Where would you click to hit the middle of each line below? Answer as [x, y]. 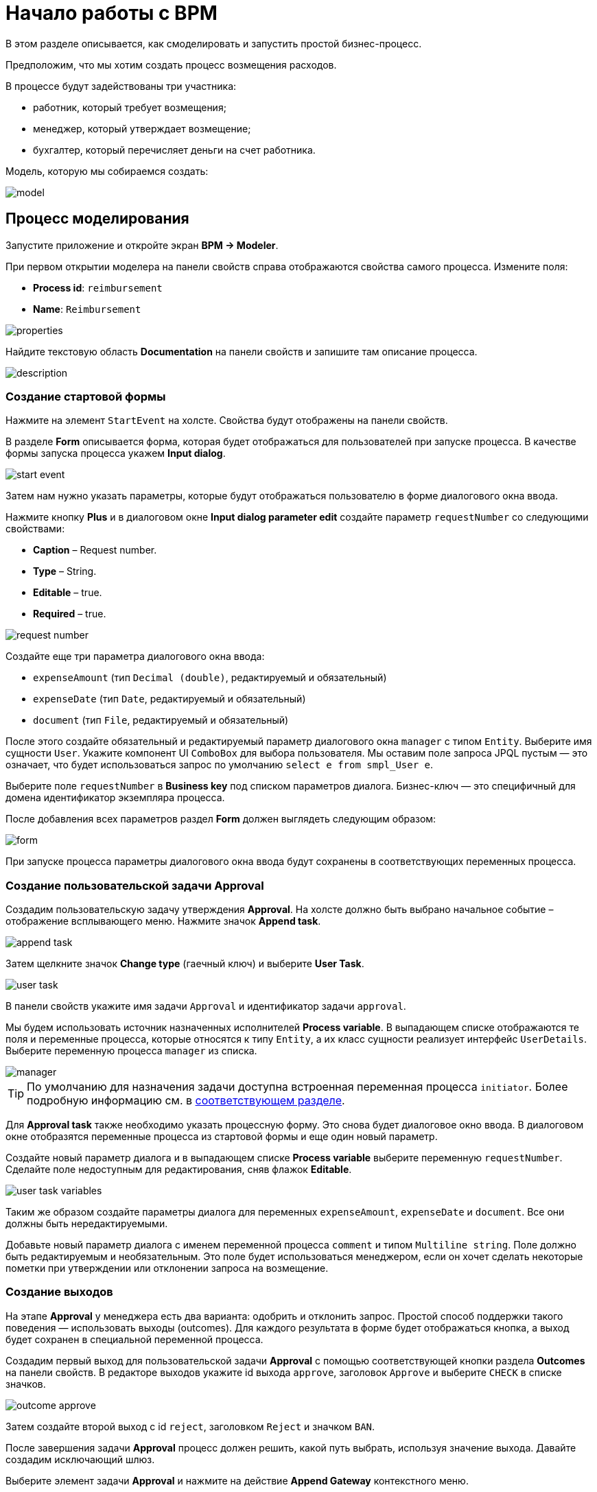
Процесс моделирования [97, 219]
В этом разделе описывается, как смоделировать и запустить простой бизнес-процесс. [214, 43]
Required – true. [70, 614]
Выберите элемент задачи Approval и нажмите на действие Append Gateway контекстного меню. [237, 1480]
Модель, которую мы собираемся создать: [107, 171]
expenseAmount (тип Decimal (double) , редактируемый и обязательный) [210, 678]
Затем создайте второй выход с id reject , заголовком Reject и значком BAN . [190, 1426]
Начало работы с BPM [112, 13]
